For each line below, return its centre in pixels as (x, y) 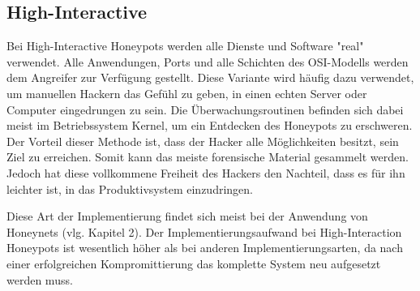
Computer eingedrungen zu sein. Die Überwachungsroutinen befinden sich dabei (205, 109)
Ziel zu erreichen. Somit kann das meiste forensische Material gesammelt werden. (208, 157)
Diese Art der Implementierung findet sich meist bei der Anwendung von (187, 216)
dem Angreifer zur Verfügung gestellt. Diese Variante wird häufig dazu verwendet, (210, 77)
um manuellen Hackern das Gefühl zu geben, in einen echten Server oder (187, 93)
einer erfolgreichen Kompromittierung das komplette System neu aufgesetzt (194, 263)
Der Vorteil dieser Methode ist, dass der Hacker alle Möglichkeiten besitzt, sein (203, 141)
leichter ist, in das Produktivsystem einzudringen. (130, 188)
